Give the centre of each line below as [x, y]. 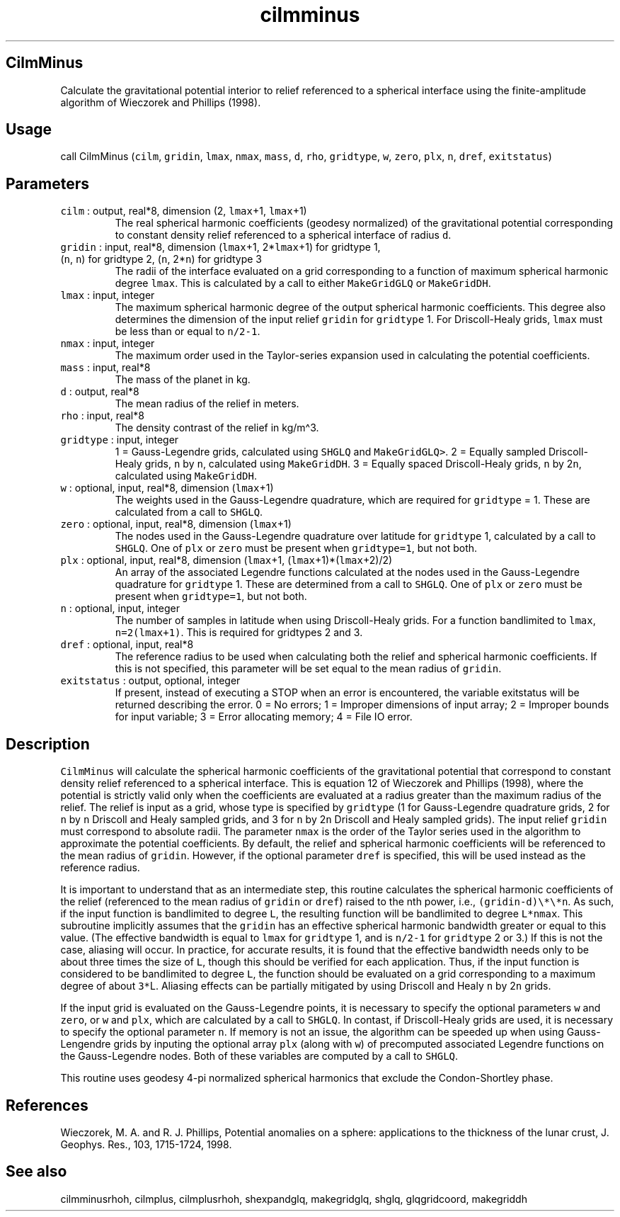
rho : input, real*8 [102, 416]
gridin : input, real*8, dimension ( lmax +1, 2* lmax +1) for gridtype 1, [220, 247]
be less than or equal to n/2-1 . [188, 332]
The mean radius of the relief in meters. [207, 404]
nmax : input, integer [108, 344]
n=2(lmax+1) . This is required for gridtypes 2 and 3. [239, 633]
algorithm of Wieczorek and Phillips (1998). [161, 102]
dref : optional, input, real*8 [127, 645]
